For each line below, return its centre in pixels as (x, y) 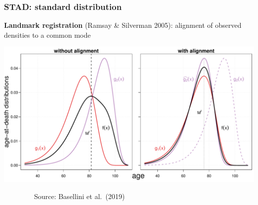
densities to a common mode (47, 34)
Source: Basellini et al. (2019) (79, 196)
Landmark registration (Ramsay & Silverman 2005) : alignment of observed (123, 25)
